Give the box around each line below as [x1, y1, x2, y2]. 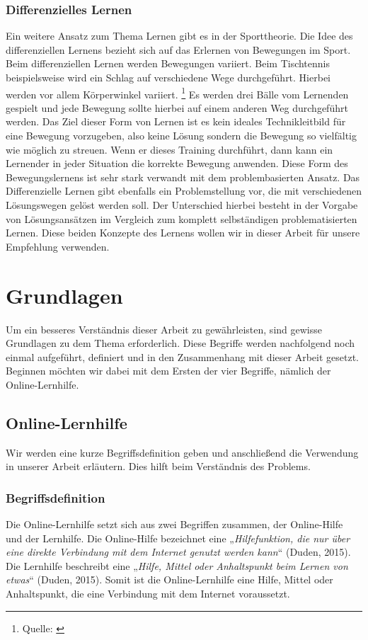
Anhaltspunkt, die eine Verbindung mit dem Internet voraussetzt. [6, 586, 290, 601]
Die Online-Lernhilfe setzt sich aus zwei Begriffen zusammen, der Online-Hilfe [6, 517, 343, 532]
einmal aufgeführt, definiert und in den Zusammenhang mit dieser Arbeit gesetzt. [6, 349, 359, 364]
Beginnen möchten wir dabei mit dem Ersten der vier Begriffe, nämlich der [6, 363, 331, 378]
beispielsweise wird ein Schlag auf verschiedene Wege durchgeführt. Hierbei [6, 70, 331, 84]
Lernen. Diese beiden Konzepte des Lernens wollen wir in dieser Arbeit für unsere [6, 225, 360, 240]
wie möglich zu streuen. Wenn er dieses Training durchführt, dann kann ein [6, 142, 333, 156]
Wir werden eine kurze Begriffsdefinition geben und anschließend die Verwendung [6, 445, 359, 459]
